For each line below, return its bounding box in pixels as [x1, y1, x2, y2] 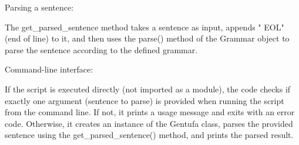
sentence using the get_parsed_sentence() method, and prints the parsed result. [5, 129, 294, 141]
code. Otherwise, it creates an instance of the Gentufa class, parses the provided [5, 117, 293, 129]
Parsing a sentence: [5, 1, 74, 13]
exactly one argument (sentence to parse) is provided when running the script [5, 94, 284, 106]
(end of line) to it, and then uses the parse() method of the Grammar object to [5, 32, 290, 44]
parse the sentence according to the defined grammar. [5, 43, 198, 56]
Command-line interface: [5, 63, 93, 75]
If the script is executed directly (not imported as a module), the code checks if [5, 82, 291, 95]
